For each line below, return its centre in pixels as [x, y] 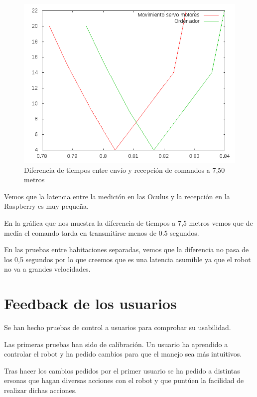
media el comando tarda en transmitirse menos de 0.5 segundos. [102, 232]
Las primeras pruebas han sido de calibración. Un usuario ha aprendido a [116, 344]
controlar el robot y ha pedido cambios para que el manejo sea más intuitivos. [123, 354]
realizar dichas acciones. [41, 390]
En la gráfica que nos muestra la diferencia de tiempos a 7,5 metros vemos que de [128, 222]
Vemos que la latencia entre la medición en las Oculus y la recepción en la [117, 196]
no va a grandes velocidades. [47, 269]
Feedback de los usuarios [90, 303]
